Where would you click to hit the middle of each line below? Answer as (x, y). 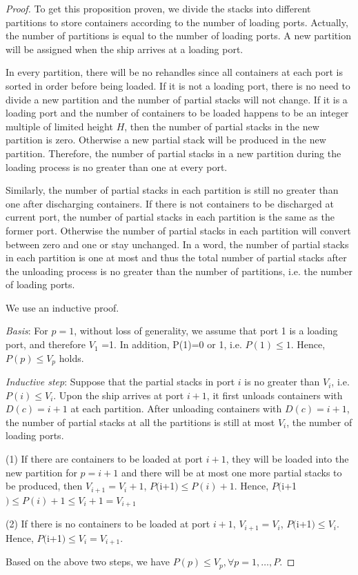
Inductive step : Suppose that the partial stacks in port (120, 382)
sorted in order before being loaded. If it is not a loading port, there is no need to (178, 85)
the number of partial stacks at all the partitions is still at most (140, 422)
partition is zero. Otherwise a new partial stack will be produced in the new (166, 140)
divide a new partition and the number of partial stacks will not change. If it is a (177, 99)
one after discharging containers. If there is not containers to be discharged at (170, 203)
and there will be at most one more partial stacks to (231, 472)
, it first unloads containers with (275, 395)
